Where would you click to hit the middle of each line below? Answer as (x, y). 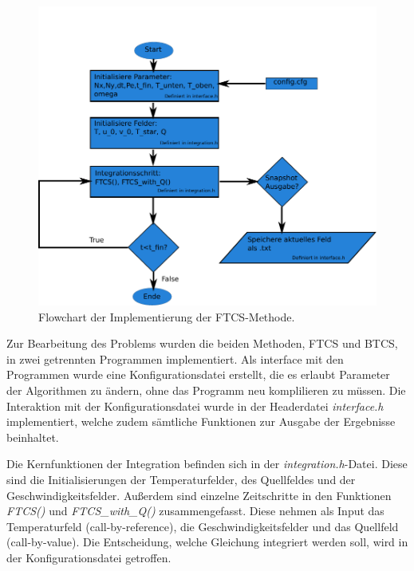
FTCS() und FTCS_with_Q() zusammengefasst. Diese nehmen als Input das (195, 511)
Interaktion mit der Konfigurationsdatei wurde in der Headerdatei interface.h (195, 406)
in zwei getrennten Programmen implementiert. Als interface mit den (175, 358)
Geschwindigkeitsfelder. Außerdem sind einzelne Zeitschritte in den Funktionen (199, 495)
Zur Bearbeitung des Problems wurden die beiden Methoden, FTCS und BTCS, (202, 343)
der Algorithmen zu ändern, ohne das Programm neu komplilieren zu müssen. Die (206, 390)
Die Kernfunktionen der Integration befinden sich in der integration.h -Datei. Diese (207, 464)
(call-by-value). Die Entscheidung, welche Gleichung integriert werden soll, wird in (207, 542)
